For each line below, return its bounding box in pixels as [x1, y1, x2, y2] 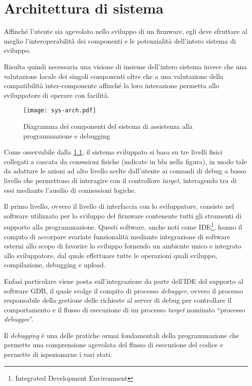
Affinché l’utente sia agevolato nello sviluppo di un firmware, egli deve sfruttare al [4, 26, 248, 36]
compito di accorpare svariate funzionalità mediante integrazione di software [4, 231, 230, 241]
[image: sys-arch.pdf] [23, 107, 96, 114]
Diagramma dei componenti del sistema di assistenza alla [23, 121, 193, 131]
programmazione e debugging [23, 130, 110, 140]
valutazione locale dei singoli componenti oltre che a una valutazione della [4, 71, 223, 81]
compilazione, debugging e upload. [4, 260, 106, 270]
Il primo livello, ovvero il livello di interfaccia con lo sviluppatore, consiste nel [4, 201, 234, 211]
